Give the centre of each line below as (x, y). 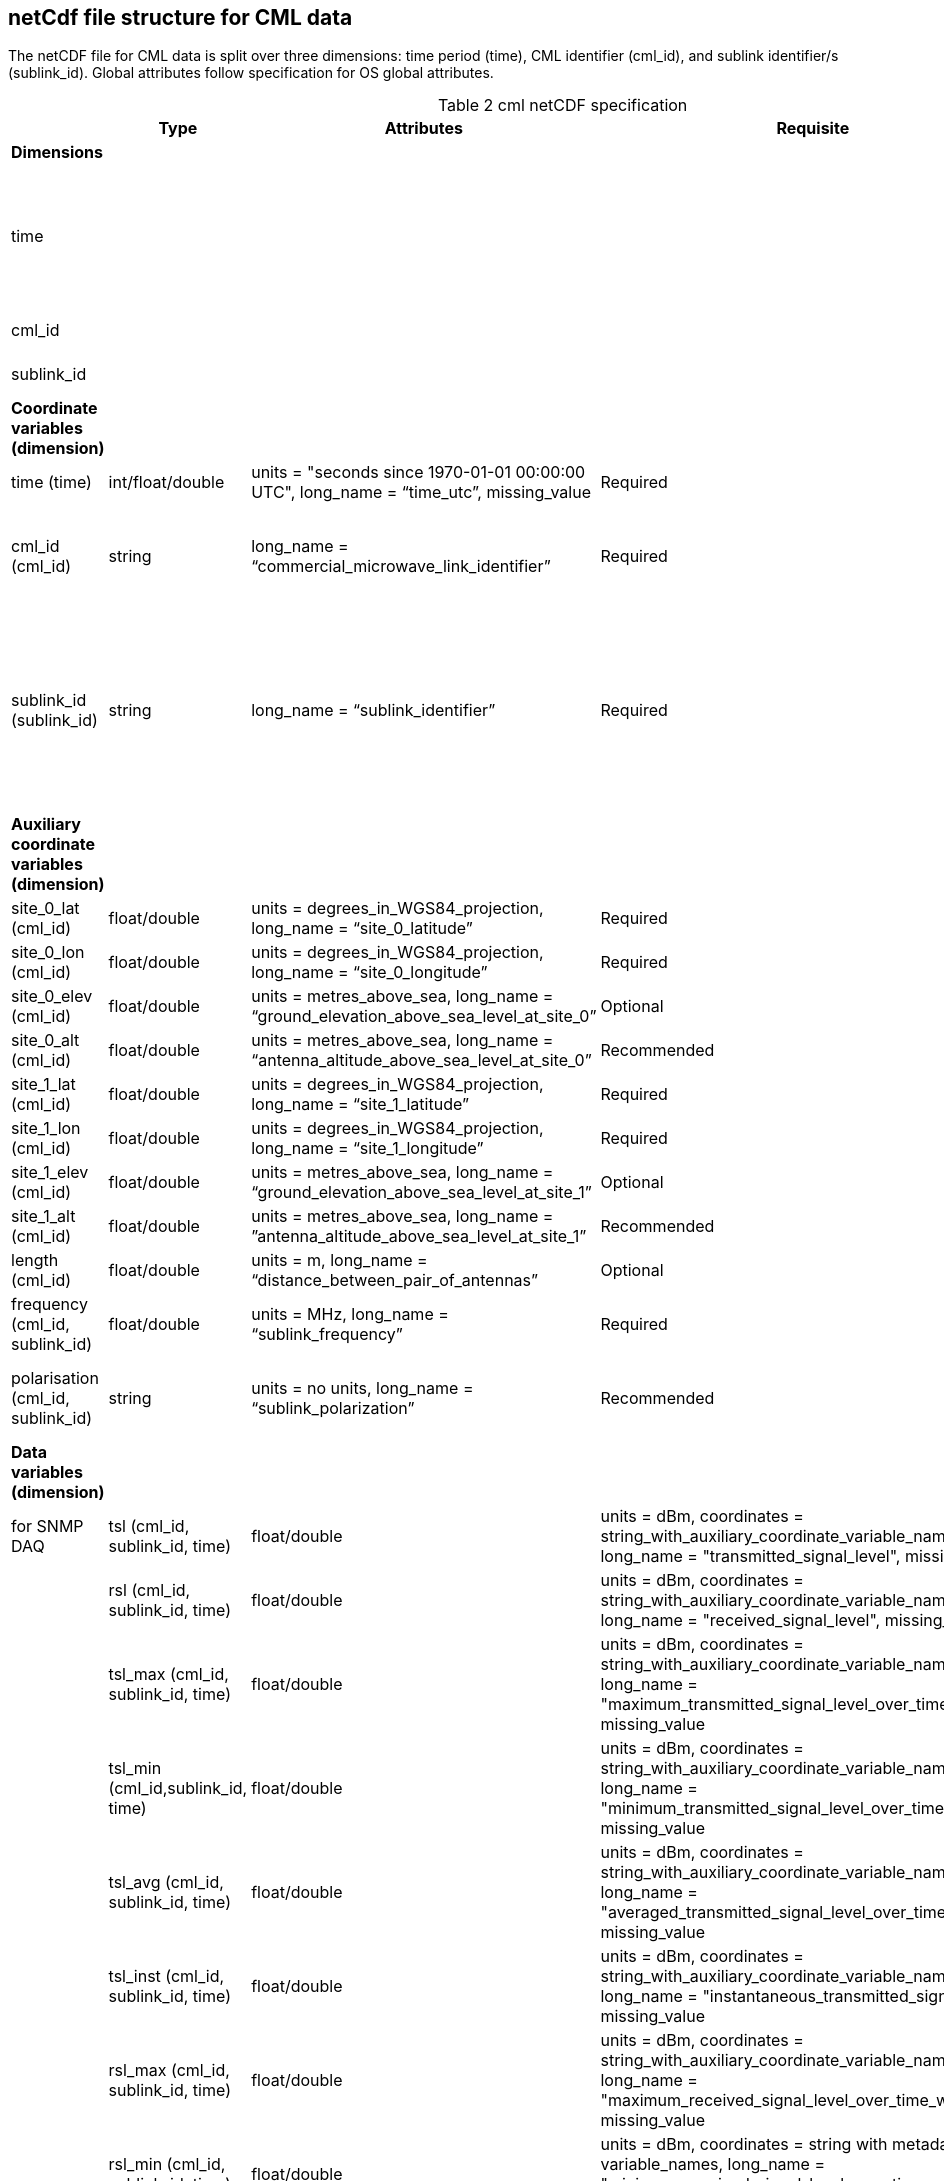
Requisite (813, 128)
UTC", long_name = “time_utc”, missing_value (421, 492)
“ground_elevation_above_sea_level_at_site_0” (424, 1016)
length (35, 1260)
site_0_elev (52, 996)
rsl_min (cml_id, (167, 2164)
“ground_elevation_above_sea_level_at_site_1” (421, 1192)
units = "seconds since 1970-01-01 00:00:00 (418, 472)
